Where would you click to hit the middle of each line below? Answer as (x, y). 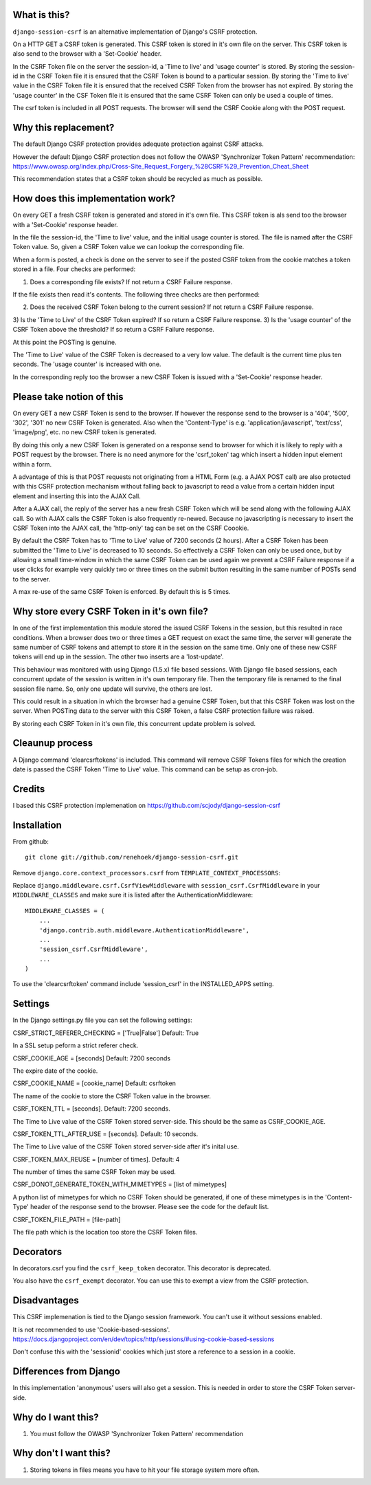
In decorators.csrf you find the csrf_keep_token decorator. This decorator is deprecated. (142, 1268)
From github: (31, 841)
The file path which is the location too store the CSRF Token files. (105, 1232)
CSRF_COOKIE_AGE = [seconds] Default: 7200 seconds (92, 1058)
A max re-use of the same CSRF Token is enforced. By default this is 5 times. (122, 592)
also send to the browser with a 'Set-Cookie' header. (87, 54)
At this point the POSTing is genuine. (65, 342)
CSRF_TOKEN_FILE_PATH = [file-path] (67, 1219)
